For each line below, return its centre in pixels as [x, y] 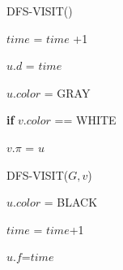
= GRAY [67, 92]
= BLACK [71, 202]
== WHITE [85, 120]
